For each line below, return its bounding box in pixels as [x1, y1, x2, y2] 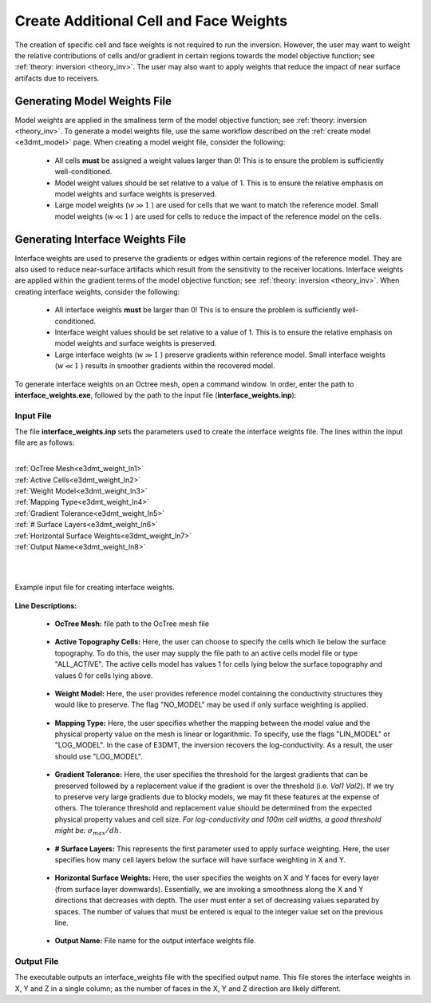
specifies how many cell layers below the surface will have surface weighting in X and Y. [54, 854, 346, 864]
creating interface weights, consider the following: [14, 287, 180, 296]
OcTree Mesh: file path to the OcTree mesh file [54, 619, 209, 628]
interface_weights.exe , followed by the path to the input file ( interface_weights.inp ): [14, 390, 297, 399]
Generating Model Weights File [14, 94, 172, 108]
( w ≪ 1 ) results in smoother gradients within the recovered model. [54, 361, 275, 371]
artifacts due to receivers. [14, 73, 100, 83]
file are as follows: [14, 438, 75, 447]
